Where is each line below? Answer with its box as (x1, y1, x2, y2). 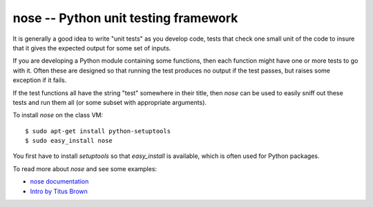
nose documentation (30, 177, 89, 186)
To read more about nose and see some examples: (12, 164, 157, 172)
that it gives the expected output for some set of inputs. (12, 43, 171, 52)
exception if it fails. (12, 76, 67, 84)
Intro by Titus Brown (30, 187, 88, 195)
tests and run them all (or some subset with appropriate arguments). (12, 98, 207, 106)
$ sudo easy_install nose (25, 137, 113, 145)
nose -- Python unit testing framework (12, 10, 238, 26)
